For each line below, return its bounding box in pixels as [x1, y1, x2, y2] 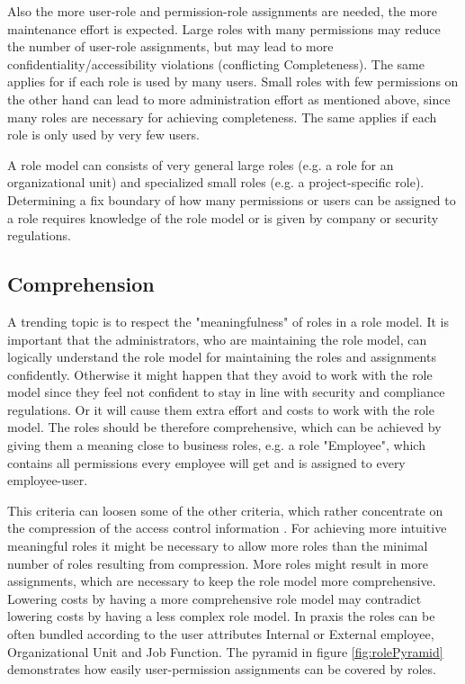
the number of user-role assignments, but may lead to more [7, 37, 334, 56]
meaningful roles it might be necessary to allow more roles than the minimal [7, 536, 428, 555]
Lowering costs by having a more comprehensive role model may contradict [7, 589, 422, 607]
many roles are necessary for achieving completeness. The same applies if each [7, 107, 437, 126]
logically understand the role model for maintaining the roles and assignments [7, 347, 436, 366]
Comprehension [7, 270, 155, 298]
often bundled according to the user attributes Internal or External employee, [7, 625, 434, 643]
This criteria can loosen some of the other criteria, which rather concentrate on [7, 500, 443, 519]
